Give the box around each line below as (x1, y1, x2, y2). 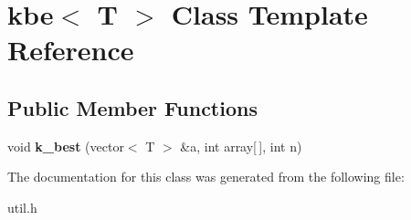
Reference (7, 31, 134, 68)
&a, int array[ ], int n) (180, 136, 302, 155)
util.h (7, 197, 37, 216)
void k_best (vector (7, 136, 124, 155)
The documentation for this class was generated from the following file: (7, 167, 405, 186)
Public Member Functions (7, 93, 258, 121)
